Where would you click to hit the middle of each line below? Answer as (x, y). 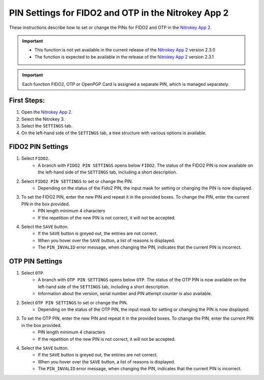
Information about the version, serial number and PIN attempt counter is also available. (125, 294)
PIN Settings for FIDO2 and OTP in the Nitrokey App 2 (119, 13)
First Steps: (27, 101)
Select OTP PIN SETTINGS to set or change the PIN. (75, 303)
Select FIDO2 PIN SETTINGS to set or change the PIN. (77, 181)
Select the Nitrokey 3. (43, 119)
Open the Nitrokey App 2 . (47, 112)
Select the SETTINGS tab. (47, 126)
